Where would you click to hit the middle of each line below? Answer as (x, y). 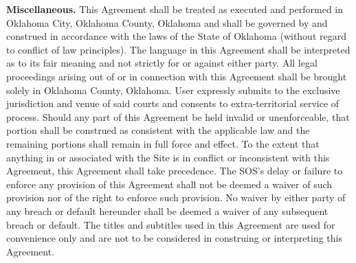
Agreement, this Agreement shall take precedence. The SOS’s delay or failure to (175, 171)
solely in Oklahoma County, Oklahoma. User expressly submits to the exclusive (173, 90)
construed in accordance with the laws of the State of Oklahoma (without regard (176, 36)
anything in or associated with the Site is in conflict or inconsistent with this (168, 157)
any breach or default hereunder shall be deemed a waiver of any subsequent (167, 210)
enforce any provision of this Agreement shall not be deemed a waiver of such (169, 184)
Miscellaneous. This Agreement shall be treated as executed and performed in (175, 9)
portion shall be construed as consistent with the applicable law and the (158, 130)
